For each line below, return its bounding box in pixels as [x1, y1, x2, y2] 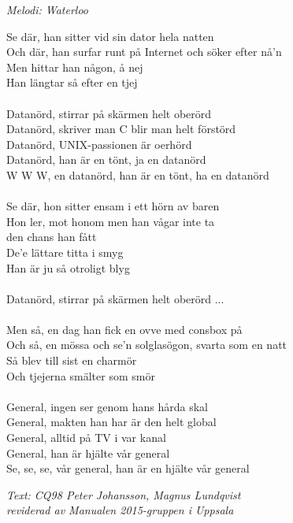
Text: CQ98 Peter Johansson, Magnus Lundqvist [6, 486, 241, 503]
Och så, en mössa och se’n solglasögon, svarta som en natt [6, 336, 287, 353]
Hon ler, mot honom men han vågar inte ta [6, 213, 215, 229]
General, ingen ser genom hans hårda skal [6, 398, 208, 414]
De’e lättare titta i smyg [6, 243, 124, 260]
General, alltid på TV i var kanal [6, 429, 166, 446]
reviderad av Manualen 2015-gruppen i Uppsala [6, 502, 234, 518]
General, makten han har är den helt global [6, 414, 217, 430]
